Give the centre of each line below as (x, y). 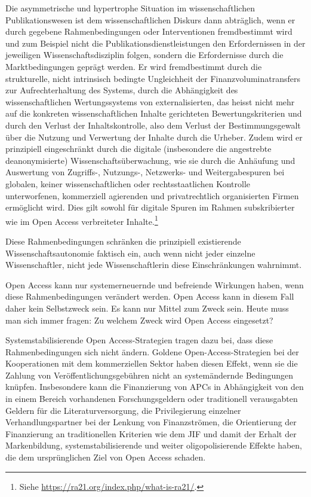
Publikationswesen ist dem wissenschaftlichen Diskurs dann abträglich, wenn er (150, 19)
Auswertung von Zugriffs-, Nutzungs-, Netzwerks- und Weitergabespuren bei (145, 172)
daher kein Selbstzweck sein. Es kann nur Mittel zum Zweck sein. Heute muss (147, 308)
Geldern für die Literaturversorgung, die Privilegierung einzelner (123, 410)
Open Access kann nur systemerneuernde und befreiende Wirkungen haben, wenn (155, 284)
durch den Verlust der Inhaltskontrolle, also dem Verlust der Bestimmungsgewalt (153, 125)
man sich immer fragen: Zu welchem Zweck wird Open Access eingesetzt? (139, 320)
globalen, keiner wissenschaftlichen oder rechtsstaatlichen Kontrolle (128, 183)
